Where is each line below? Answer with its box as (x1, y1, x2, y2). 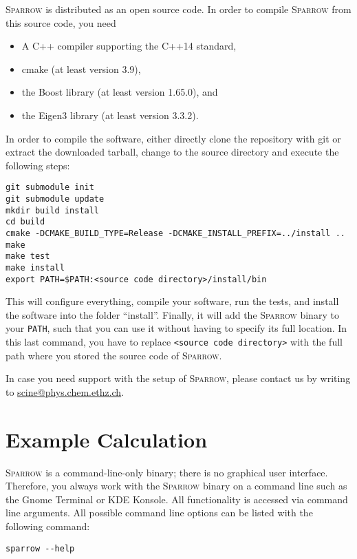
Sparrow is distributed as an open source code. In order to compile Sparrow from (6, 2, 351, 16)
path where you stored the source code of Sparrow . (6, 348, 222, 362)
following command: (6, 519, 90, 534)
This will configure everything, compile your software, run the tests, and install (6, 294, 339, 308)
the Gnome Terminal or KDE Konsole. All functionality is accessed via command (6, 492, 348, 506)
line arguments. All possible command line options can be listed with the (6, 505, 313, 520)
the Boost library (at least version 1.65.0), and (21, 85, 218, 99)
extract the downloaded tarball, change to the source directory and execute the (6, 145, 339, 159)
